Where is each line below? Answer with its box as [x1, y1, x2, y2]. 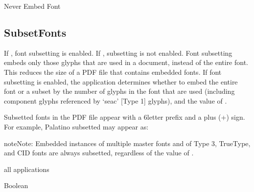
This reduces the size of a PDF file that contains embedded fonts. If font [4, 66, 222, 77]
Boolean [4, 180, 28, 191]
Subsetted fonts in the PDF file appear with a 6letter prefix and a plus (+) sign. [4, 112, 245, 122]
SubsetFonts [4, 24, 67, 40]
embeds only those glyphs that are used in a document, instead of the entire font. [4, 57, 249, 67]
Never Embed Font [4, 1, 61, 11]
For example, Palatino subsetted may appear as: [4, 121, 149, 131]
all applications [4, 164, 49, 174]
